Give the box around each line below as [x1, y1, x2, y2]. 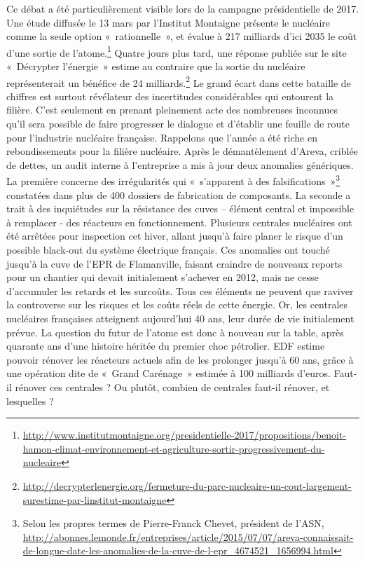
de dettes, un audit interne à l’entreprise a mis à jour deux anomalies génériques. [6, 157, 354, 172]
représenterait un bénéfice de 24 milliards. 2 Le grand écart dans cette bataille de [6, 73, 351, 90]
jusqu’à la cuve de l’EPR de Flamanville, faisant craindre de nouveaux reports [6, 256, 343, 270]
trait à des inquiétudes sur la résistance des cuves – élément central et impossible [6, 201, 354, 216]
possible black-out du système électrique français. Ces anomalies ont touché [6, 242, 330, 257]
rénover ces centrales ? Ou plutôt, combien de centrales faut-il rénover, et [15, 380, 330, 394]
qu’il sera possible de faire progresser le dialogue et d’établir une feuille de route [6, 116, 350, 131]
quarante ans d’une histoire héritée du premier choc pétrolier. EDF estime [6, 338, 325, 353]
